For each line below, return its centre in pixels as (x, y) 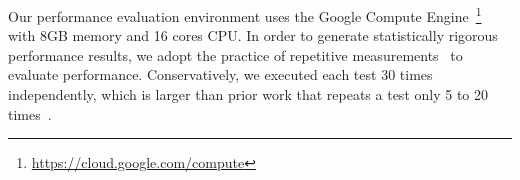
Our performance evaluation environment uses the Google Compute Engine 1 (245, 14)
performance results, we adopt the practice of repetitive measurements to (235, 54)
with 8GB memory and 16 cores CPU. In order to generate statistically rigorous (253, 35)
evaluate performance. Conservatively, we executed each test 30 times (220, 74)
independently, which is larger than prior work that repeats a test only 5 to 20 (248, 94)
